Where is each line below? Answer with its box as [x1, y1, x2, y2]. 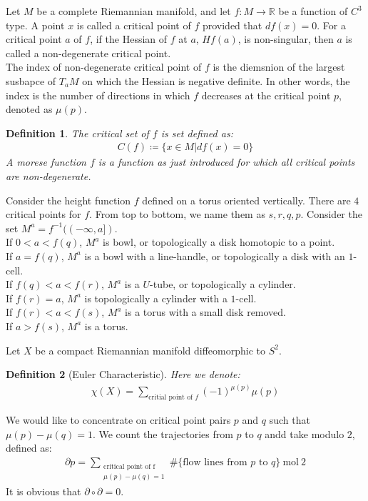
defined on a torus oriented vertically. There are [142, 192, 351, 207]
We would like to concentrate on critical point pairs [6, 412, 231, 427]
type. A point [6, 17, 65, 32]
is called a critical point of [76, 17, 191, 32]
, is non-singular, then [237, 31, 334, 46]
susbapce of [6, 73, 56, 88]
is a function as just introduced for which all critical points [98, 154, 355, 169]
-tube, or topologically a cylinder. [150, 277, 296, 292]
